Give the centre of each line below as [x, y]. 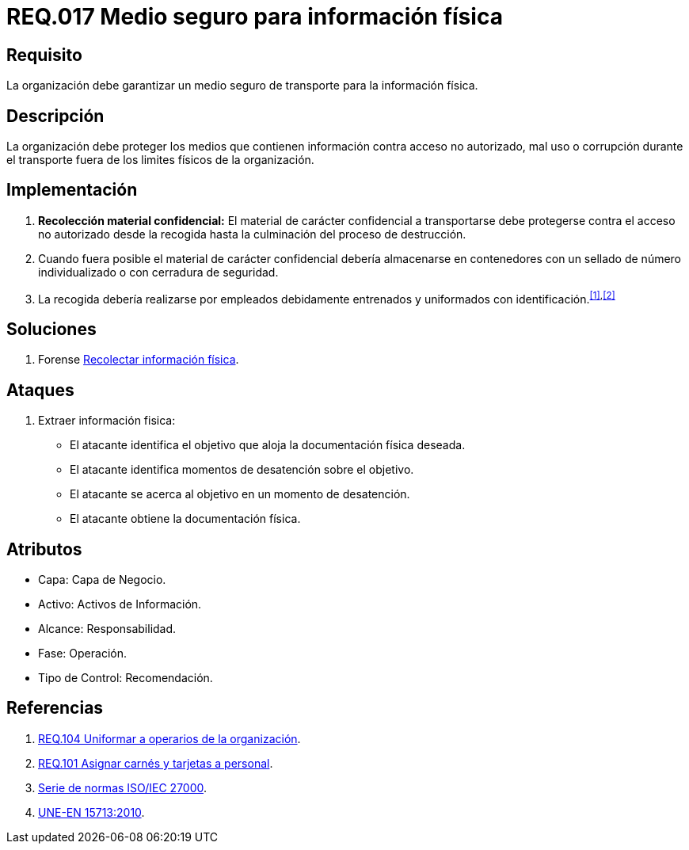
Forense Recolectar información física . [139, 360]
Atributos [44, 549]
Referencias [55, 708]
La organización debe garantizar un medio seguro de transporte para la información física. [242, 86]
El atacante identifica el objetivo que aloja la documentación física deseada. [268, 445]
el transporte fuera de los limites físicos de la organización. [160, 160]
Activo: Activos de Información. [120, 604]
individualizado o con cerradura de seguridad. [158, 272]
